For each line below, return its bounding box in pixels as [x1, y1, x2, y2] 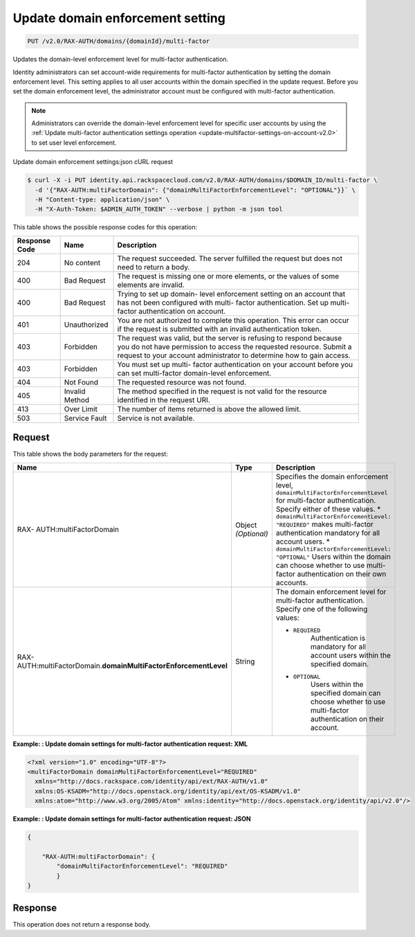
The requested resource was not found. [117, 377, 247, 387]
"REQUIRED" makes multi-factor [275, 519, 373, 529]
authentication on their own [297, 569, 387, 578]
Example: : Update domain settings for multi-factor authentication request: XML [12, 740, 248, 748]
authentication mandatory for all [275, 528, 380, 537]
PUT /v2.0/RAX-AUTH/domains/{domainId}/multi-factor [27, 37, 210, 45]
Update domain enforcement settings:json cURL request [12, 158, 173, 166]
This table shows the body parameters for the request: [12, 450, 169, 458]
